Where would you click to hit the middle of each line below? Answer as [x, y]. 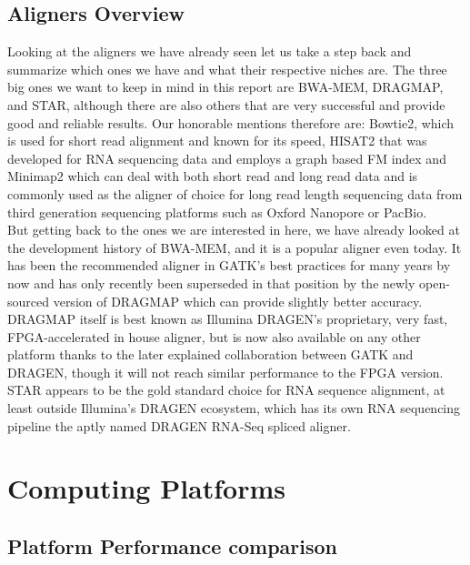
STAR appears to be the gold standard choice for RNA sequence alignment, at [226, 390]
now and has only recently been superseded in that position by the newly [211, 282]
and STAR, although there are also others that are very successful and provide [226, 104]
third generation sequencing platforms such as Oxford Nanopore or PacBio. [217, 212]
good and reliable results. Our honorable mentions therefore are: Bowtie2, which [231, 122]
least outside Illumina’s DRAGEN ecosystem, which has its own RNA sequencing [234, 408]
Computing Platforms [146, 488]
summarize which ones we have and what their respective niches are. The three [227, 69]
